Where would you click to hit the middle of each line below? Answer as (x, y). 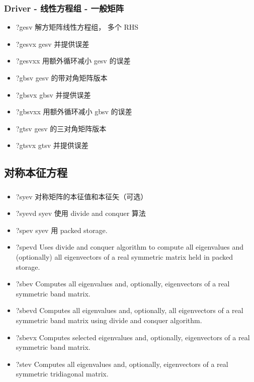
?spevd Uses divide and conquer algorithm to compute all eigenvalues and (130, 247)
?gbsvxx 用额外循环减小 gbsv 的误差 (74, 111)
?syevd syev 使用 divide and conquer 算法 (81, 213)
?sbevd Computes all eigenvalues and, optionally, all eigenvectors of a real (130, 310)
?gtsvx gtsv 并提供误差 (52, 145)
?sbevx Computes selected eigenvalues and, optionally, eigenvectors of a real (133, 337)
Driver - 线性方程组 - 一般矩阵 (64, 8)
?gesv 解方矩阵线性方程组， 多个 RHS (77, 27)
